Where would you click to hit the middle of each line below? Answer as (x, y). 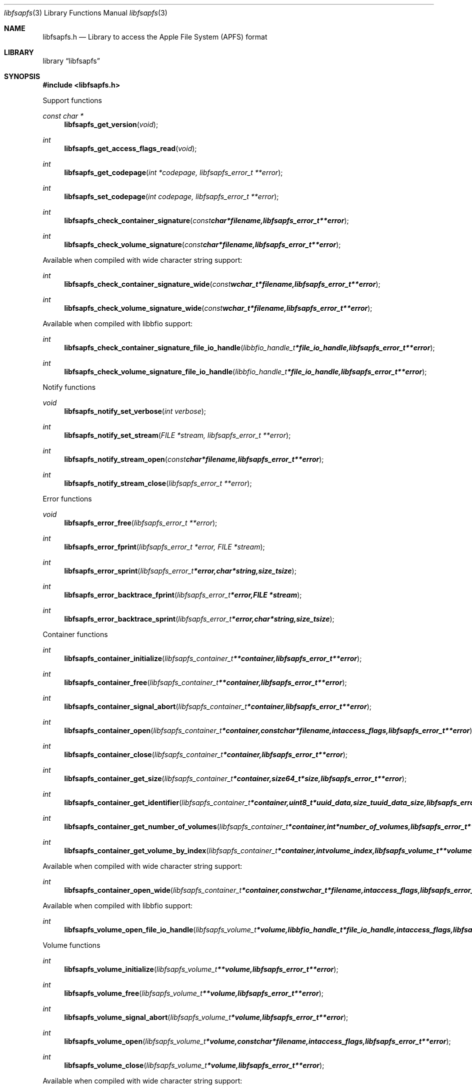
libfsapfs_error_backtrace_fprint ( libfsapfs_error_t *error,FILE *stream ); (183, 595)
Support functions (72, 100)
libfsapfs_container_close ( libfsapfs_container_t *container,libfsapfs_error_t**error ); (206, 754)
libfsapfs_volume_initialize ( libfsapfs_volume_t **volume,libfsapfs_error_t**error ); (201, 969)
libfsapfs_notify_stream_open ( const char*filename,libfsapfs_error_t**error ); (194, 459)
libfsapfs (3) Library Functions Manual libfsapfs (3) (86, 13)
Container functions (75, 634)
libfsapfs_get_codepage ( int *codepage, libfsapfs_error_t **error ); (173, 172)
